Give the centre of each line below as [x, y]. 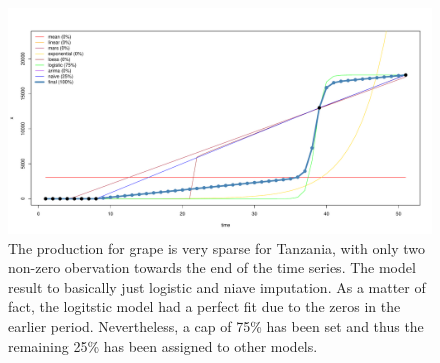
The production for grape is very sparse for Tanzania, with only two [216, 247]
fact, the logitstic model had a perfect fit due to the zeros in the [204, 306]
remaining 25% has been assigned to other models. [163, 345]
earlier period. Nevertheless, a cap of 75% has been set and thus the [216, 326]
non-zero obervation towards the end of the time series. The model [212, 267]
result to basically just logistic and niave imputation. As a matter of [217, 286]
